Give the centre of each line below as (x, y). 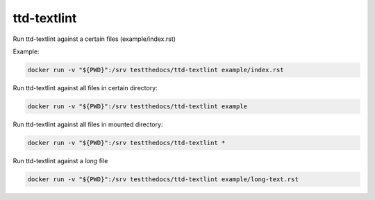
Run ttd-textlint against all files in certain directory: (85, 87)
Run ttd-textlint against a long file (60, 160)
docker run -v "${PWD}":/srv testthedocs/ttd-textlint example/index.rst (156, 70)
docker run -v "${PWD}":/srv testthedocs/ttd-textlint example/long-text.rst (163, 179)
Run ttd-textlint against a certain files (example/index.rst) (94, 39)
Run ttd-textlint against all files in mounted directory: (88, 124)
